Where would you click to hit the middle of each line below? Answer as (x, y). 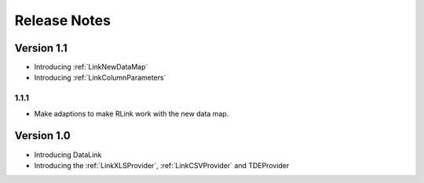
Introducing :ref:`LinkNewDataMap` (91, 67)
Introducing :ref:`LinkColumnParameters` (100, 77)
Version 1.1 (41, 48)
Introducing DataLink (68, 154)
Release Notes (63, 20)
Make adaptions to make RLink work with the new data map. (132, 113)
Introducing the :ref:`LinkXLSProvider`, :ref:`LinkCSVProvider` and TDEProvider (162, 165)
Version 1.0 (42, 136)
